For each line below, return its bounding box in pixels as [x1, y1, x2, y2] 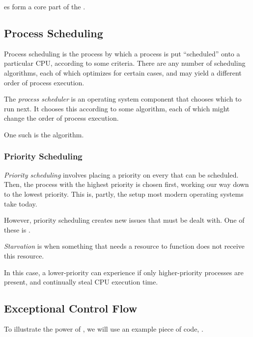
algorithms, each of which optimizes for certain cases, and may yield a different [4, 67, 242, 78]
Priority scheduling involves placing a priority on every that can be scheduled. [4, 169, 239, 180]
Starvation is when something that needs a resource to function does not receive [4, 241, 245, 251]
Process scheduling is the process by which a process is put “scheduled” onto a [4, 48, 240, 58]
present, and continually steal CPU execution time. [4, 277, 158, 287]
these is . [4, 224, 30, 234]
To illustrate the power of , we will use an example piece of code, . [4, 323, 203, 334]
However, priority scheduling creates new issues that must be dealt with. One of [4, 215, 245, 225]
